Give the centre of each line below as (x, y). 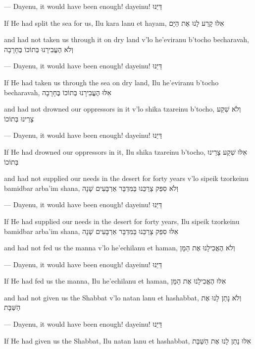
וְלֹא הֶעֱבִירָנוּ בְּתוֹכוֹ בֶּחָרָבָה (39, 49)
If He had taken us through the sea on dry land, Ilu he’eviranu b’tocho (111, 82)
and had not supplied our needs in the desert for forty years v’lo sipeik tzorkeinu (126, 178)
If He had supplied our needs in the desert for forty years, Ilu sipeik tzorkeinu (122, 221)
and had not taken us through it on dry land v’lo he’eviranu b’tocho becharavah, (127, 39)
